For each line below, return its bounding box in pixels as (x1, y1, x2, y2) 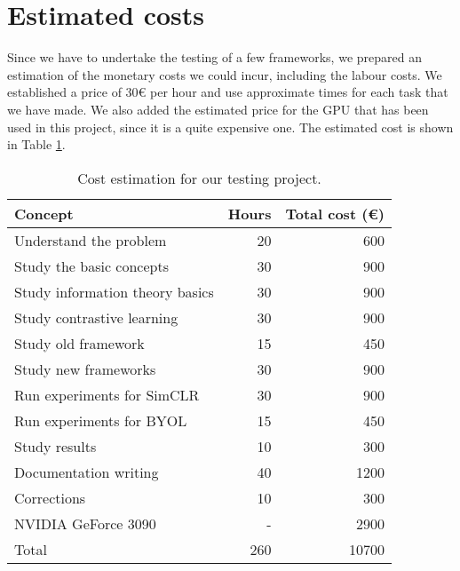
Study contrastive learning (14, 306, 178, 328)
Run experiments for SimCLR (14, 384, 200, 405)
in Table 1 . (7, 135, 66, 154)
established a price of (7, 83, 122, 101)
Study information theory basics (14, 281, 214, 302)
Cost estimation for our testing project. (77, 167, 321, 188)
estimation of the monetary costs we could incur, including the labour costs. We (7, 65, 442, 83)
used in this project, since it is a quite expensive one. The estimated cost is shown (7, 117, 454, 136)
